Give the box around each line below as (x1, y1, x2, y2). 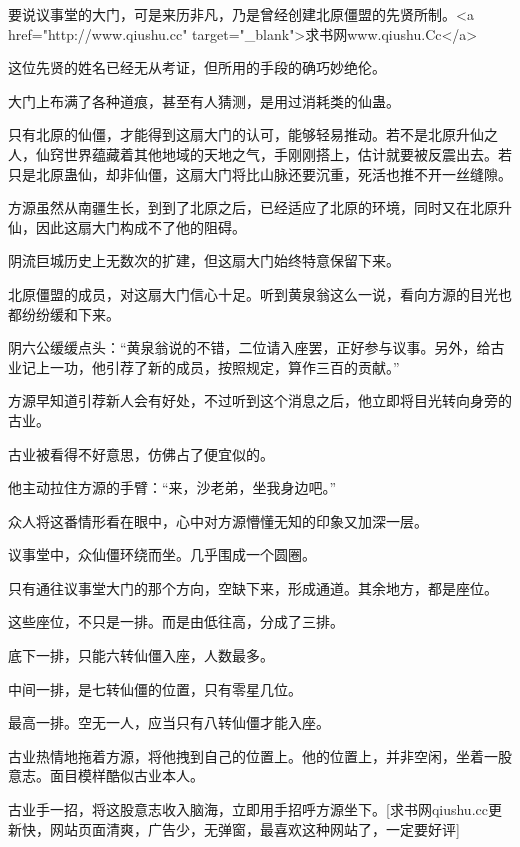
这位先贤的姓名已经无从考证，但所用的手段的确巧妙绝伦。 (8, 57, 386, 78)
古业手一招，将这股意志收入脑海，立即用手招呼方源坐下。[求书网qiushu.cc (8, 799, 488, 820)
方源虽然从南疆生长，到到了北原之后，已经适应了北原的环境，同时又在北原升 (8, 197, 512, 218)
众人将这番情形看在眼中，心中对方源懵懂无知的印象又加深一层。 (8, 510, 428, 531)
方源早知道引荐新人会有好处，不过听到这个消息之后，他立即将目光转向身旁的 (8, 390, 512, 411)
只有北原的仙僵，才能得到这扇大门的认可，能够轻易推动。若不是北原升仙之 (8, 124, 498, 145)
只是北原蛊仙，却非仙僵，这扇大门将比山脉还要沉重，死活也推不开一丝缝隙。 (8, 163, 512, 184)
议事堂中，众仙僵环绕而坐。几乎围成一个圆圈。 (8, 544, 316, 565)
